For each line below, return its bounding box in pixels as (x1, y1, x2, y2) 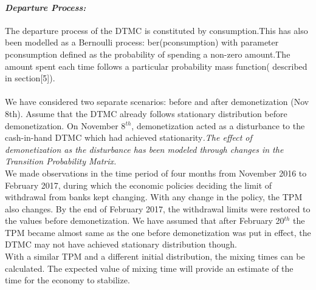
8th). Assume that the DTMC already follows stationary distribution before (5, 107, 287, 120)
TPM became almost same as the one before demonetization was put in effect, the (5, 226, 311, 238)
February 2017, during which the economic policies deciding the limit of (5, 178, 272, 191)
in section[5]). (5, 72, 55, 84)
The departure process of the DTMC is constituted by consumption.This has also (5, 24, 308, 36)
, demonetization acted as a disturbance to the (131, 119, 305, 132)
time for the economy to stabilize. (5, 274, 130, 286)
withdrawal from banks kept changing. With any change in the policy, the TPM (5, 191, 303, 203)
